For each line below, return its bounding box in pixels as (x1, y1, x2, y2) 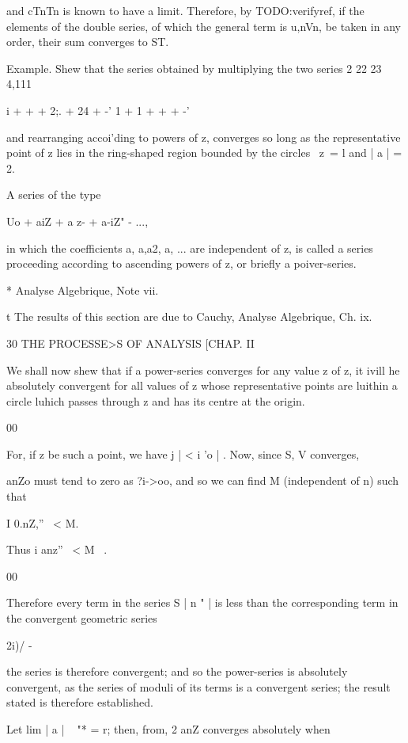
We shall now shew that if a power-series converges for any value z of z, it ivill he (6, 361, 400, 378)
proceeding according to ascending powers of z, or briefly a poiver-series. (6, 255, 357, 272)
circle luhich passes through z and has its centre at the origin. (6, 392, 305, 409)
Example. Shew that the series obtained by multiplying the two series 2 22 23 (6, 59, 382, 76)
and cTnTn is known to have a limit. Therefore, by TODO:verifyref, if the (6, 2, 365, 18)
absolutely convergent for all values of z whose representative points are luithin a (6, 377, 398, 394)
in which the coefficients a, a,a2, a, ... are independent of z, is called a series (6, 239, 373, 256)
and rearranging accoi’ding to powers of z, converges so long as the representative (6, 128, 401, 145)
